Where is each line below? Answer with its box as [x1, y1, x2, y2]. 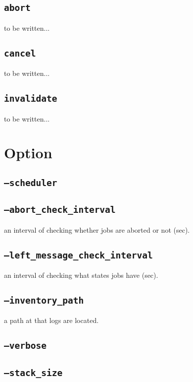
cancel [4, 48, 36, 59]
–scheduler [4, 177, 57, 188]
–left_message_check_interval [4, 250, 153, 260]
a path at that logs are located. [4, 315, 99, 325]
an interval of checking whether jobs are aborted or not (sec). [4, 224, 190, 235]
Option [4, 142, 52, 163]
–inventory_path [4, 295, 84, 306]
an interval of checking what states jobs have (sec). [4, 270, 158, 280]
